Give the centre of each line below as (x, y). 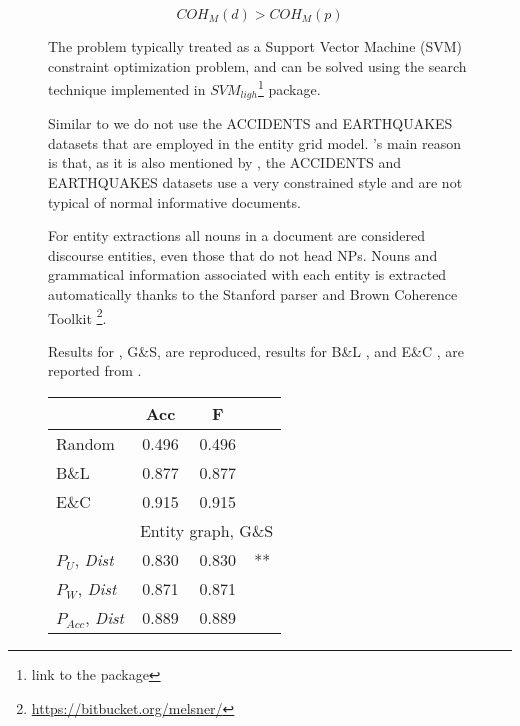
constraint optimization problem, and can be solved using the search (257, 65)
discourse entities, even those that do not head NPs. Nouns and (243, 254)
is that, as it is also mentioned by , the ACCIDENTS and (225, 162)
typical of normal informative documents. (174, 201)
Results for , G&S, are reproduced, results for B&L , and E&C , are (256, 350)
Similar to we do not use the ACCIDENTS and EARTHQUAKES (250, 123)
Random (85, 444)
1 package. (289, 87)
